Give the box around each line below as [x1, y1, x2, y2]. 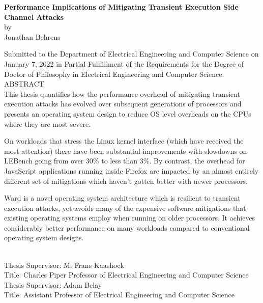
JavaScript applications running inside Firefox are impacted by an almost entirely [4, 165, 259, 176]
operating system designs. [4, 232, 84, 243]
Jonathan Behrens [4, 31, 61, 42]
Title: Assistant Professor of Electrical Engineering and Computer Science [4, 289, 235, 300]
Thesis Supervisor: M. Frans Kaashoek [4, 259, 124, 270]
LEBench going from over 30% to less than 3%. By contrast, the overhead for [4, 155, 245, 166]
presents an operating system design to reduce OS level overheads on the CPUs [4, 108, 251, 119]
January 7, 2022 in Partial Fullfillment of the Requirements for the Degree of [4, 58, 244, 69]
